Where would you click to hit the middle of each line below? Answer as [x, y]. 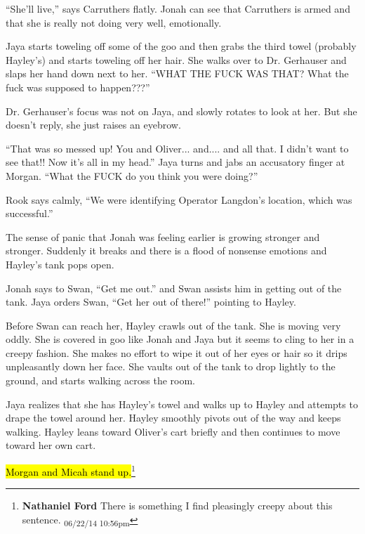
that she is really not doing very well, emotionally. [114, 22]
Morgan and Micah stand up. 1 [71, 470]
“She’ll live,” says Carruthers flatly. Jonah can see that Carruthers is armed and [178, 8]
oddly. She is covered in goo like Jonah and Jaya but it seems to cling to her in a [180, 339]
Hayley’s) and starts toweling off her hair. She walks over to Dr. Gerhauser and [176, 59]
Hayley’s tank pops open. [60, 264]
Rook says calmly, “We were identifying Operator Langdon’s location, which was [179, 199]
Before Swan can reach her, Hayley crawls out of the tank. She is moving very [173, 325]
